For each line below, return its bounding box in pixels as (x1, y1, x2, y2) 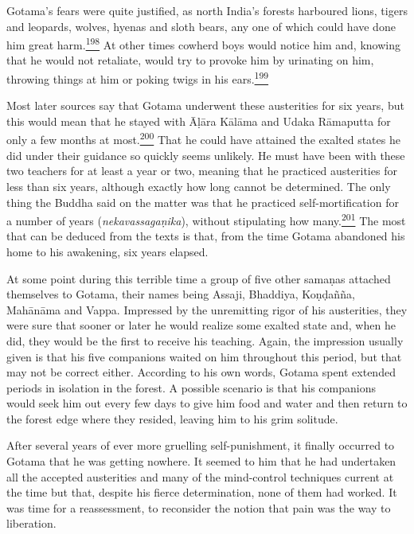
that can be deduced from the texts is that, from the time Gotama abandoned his (6, 228, 405, 244)
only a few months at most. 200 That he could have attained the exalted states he (6, 129, 400, 148)
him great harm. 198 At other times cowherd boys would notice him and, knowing (6, 34, 400, 53)
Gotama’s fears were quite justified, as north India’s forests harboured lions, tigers (6, 2, 408, 18)
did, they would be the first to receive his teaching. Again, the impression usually (6, 332, 404, 349)
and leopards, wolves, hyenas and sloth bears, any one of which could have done (6, 18, 396, 34)
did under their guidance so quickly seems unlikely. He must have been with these (6, 146, 405, 163)
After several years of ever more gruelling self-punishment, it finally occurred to (6, 437, 395, 454)
